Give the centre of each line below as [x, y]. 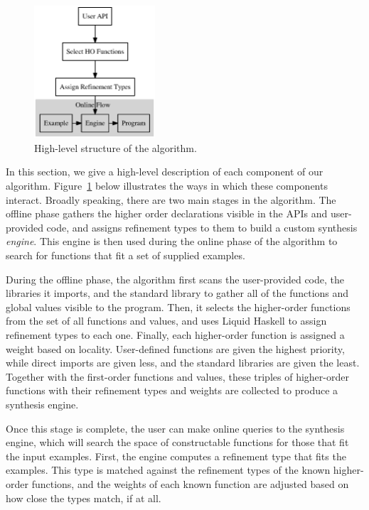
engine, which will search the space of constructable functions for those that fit [177, 442]
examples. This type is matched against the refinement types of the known [168, 470]
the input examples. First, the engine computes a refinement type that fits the [176, 456]
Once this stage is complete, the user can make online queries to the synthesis [175, 428]
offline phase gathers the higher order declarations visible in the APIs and [167, 213]
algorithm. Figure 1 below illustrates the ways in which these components [167, 186]
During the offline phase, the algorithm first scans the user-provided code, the [175, 279]
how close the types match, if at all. [84, 498]
